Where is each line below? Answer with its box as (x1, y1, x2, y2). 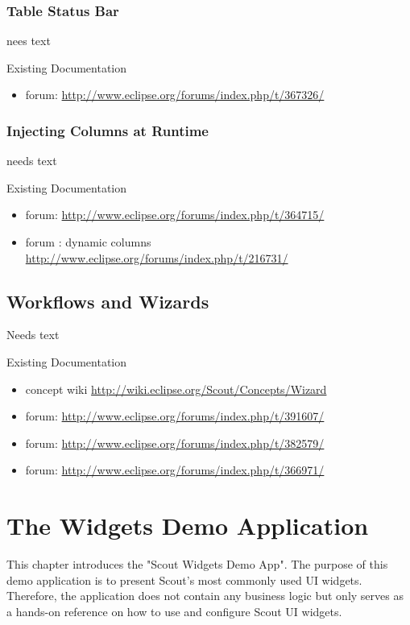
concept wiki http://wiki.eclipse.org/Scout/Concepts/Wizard (25, 380, 327, 397)
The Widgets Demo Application (6, 509, 369, 542)
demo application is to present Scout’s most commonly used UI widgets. (6, 571, 362, 588)
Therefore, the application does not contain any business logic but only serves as (6, 587, 404, 604)
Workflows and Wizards (6, 288, 209, 313)
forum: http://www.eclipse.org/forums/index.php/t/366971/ (25, 462, 325, 478)
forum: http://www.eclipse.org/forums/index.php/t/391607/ (25, 408, 325, 424)
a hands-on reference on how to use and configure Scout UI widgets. (6, 602, 342, 619)
